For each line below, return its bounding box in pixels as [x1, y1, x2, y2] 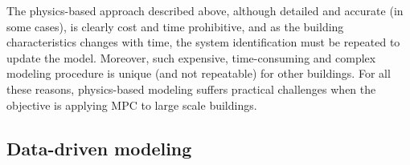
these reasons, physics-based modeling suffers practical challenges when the [6, 80, 376, 97]
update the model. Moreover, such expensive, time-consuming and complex [6, 49, 376, 66]
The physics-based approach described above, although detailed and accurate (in [6, 2, 404, 18]
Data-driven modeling [6, 135, 192, 160]
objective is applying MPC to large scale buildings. [6, 96, 257, 113]
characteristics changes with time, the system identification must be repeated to [6, 34, 400, 50]
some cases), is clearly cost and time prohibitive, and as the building [6, 18, 344, 34]
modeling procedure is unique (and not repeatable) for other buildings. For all [6, 65, 391, 82]
